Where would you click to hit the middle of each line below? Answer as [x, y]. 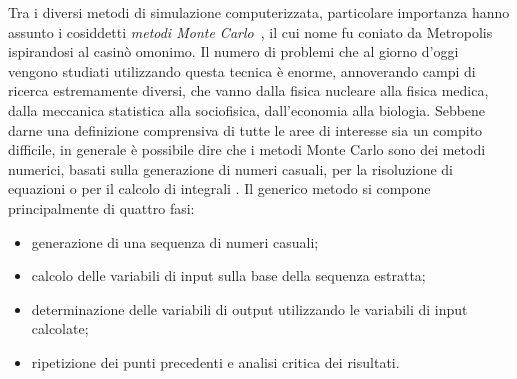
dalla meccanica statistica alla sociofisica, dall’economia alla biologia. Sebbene [247, 109]
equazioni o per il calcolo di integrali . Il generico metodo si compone [219, 188]
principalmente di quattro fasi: [101, 207]
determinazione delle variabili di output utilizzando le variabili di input [249, 308]
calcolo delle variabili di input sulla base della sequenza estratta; [228, 275]
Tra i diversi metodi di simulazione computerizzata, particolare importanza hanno [259, 12]
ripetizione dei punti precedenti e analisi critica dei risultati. [215, 361]
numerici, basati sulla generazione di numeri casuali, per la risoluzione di [231, 168]
